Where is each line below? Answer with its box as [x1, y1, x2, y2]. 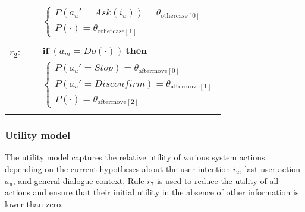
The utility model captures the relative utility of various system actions [5, 151, 265, 163]
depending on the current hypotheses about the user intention [5, 162, 231, 175]
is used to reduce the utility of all [156, 174, 279, 186]
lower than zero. [5, 197, 64, 210]
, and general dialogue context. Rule [12, 174, 144, 186]
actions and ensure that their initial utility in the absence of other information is [5, 186, 299, 198]
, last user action [240, 162, 301, 175]
